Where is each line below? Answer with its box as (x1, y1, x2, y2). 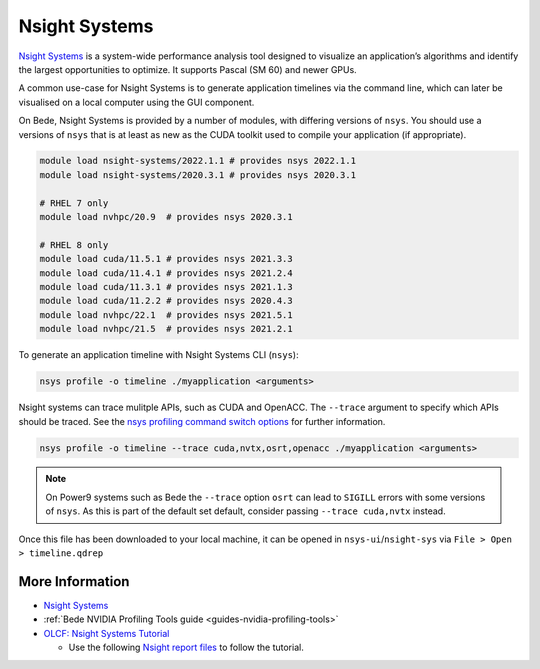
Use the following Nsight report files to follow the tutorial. (68, 641, 304, 654)
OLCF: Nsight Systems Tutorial (43, 627, 170, 639)
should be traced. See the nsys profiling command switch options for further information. (18, 415, 386, 427)
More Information (18, 573, 130, 590)
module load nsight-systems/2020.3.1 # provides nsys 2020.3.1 (39, 169, 357, 180)
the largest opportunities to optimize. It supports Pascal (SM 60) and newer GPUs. (18, 63, 357, 75)
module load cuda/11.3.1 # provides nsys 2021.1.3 (39, 281, 294, 292)
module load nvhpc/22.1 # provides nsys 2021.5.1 (39, 309, 294, 320)
